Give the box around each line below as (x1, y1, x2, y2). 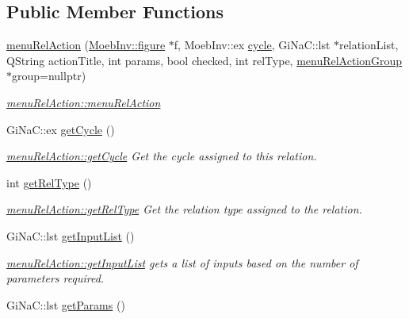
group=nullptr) (12, 67, 86, 84)
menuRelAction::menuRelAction (6, 94, 161, 110)
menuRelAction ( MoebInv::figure (6, 37, 166, 53)
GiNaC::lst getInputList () (6, 227, 135, 244)
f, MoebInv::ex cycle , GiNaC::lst (174, 37, 331, 53)
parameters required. (6, 270, 105, 286)
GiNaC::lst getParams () (6, 296, 125, 313)
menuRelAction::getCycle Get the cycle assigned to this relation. (6, 148, 317, 164)
